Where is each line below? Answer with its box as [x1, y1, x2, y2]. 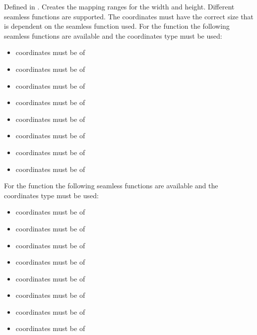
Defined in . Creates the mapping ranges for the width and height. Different [4, 1, 235, 11]
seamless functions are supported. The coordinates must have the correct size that [4, 11, 254, 21]
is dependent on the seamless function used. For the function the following [4, 21, 230, 31]
